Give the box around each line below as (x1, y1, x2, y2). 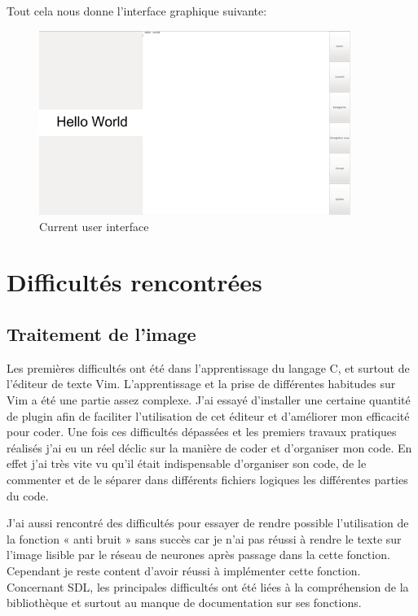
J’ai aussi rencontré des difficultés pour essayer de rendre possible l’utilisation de (7, 514, 409, 531)
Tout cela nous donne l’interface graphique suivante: (7, 2, 267, 19)
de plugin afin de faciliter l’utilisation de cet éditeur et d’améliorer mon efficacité (7, 407, 410, 424)
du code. (7, 487, 49, 504)
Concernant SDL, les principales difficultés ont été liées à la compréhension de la (7, 578, 409, 595)
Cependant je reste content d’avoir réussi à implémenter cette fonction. (7, 561, 361, 579)
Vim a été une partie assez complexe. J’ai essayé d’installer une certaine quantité (7, 391, 411, 408)
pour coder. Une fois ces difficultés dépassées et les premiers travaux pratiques (7, 423, 397, 440)
